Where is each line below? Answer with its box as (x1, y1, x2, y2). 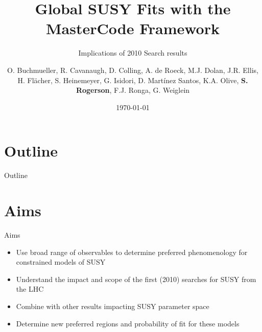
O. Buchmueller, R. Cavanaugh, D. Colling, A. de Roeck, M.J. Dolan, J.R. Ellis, (7, 64, 258, 75)
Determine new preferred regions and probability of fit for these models (16, 318, 240, 328)
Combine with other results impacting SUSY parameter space (16, 300, 209, 311)
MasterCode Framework (46, 18, 220, 39)
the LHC (16, 284, 44, 294)
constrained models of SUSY (16, 257, 106, 267)
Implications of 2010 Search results (78, 47, 187, 58)
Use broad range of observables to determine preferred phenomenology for (16, 246, 248, 257)
